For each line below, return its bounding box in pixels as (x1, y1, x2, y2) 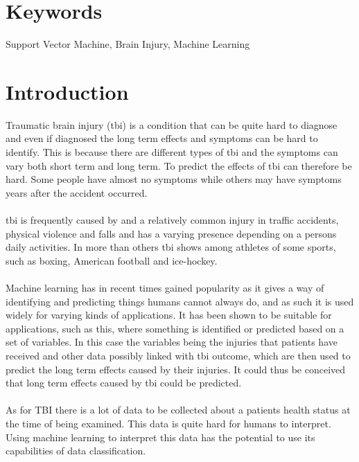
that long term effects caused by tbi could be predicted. (6, 375, 242, 390)
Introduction (6, 77, 129, 105)
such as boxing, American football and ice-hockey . (6, 253, 218, 267)
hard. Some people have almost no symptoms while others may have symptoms (6, 172, 342, 186)
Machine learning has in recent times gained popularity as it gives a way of (6, 280, 324, 294)
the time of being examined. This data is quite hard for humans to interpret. (6, 416, 331, 430)
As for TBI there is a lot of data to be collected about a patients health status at (6, 402, 351, 417)
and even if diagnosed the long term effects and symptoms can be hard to (6, 131, 318, 145)
